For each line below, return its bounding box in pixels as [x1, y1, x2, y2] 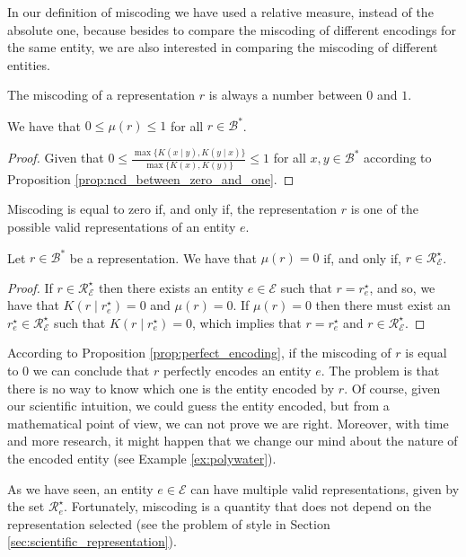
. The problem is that [321, 361, 440, 379]
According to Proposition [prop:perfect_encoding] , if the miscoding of [7, 343, 391, 362]
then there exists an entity [98, 278, 244, 296]
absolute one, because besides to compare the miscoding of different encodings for [7, 20, 456, 39]
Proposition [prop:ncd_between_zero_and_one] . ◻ [7, 169, 295, 188]
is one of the [350, 199, 418, 218]
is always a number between [208, 85, 363, 104]
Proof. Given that [7, 148, 104, 167]
